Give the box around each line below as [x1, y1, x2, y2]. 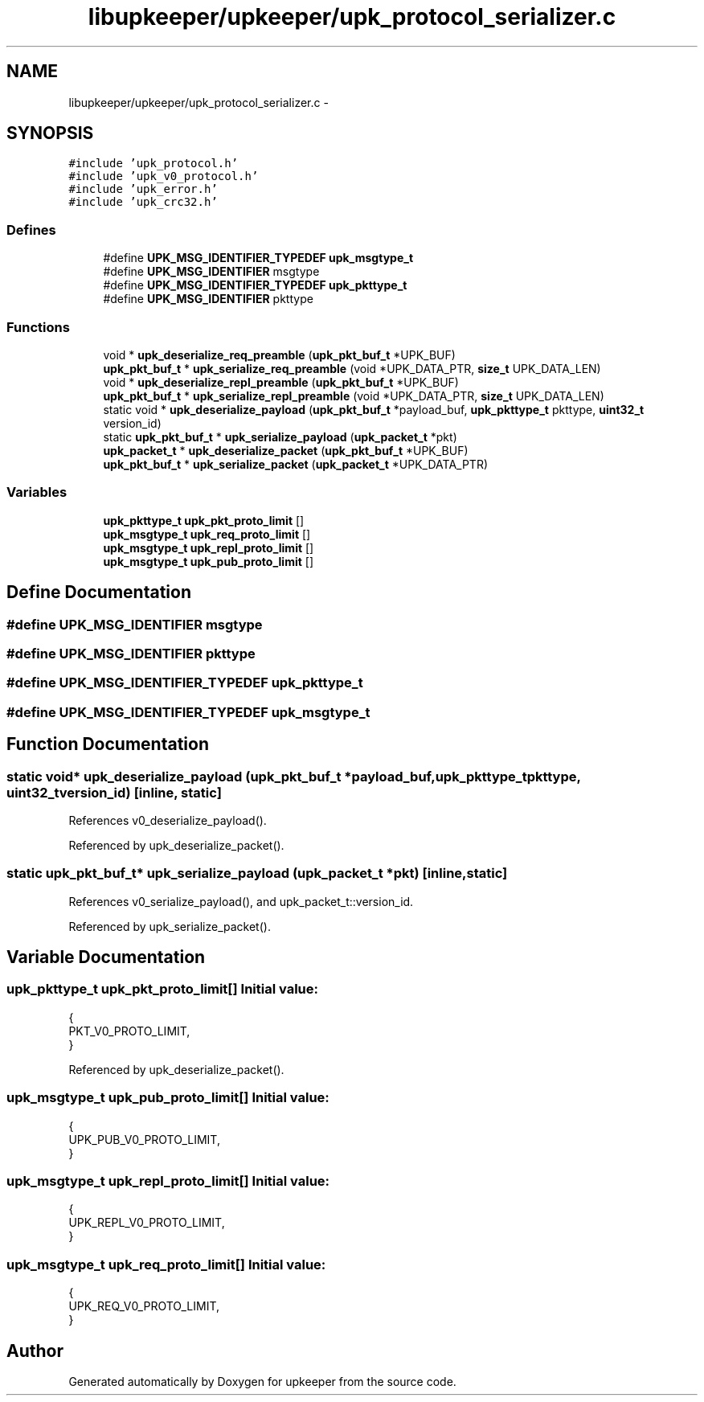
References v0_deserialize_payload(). [68, 813, 267, 827]
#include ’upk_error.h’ [68, 182, 218, 196]
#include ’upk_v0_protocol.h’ [68, 170, 259, 183]
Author [6, 1340, 63, 1361]
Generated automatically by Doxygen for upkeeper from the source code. [68, 1374, 456, 1388]
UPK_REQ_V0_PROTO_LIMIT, [68, 1299, 219, 1314]
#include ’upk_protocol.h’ [68, 157, 239, 170]
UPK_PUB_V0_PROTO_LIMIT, [68, 1132, 220, 1146]
